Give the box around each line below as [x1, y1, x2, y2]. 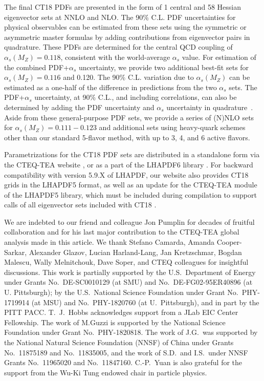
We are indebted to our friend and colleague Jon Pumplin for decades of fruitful [4, 216, 255, 227]
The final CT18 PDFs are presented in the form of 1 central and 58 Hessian [4, 2, 241, 12]
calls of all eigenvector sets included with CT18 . [4, 199, 157, 210]
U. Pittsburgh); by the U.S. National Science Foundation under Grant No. [4, 287, 238, 298]
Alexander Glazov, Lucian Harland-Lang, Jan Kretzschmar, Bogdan [29, 246, 242, 257]
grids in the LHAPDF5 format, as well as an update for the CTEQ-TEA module [4, 179, 257, 190]
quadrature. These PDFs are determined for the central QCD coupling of [4, 41, 233, 52]
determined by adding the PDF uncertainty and [4, 101, 155, 112]
